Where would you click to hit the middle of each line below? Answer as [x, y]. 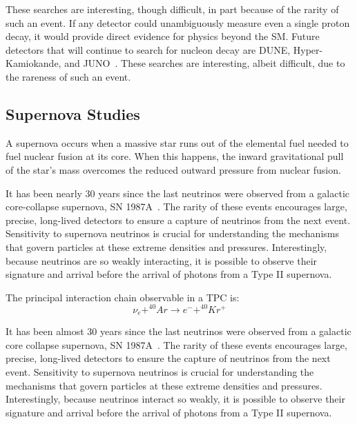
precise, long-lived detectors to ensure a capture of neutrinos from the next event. [178, 220]
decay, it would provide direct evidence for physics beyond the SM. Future [163, 36]
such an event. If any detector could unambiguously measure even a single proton [178, 22]
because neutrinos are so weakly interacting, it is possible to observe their [162, 260]
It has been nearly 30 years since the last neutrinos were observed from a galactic [178, 193]
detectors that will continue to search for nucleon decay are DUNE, [148, 49]
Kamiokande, [33, 63]
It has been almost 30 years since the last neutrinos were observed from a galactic [178, 331]
